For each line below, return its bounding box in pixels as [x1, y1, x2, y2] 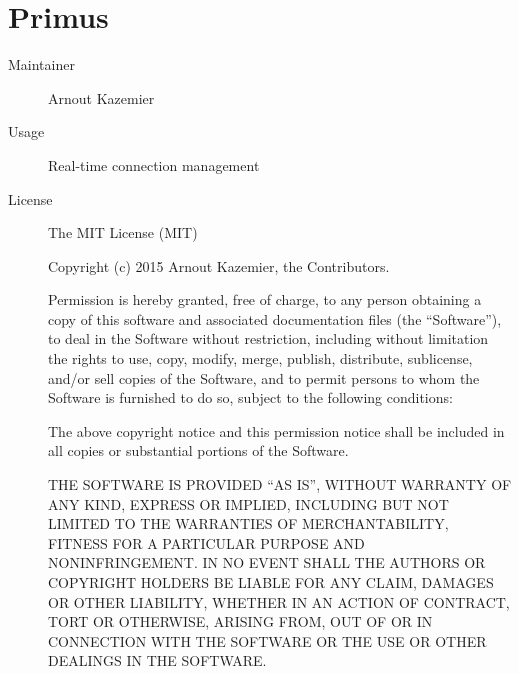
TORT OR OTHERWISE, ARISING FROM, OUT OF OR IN [48, 611, 433, 632]
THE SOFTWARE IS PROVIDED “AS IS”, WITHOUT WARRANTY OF [48, 474, 512, 495]
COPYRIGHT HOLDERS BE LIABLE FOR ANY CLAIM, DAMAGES [48, 572, 494, 592]
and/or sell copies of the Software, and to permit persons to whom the [48, 367, 480, 388]
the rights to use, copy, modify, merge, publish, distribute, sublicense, [48, 348, 473, 369]
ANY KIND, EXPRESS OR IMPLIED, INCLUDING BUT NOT [48, 493, 449, 514]
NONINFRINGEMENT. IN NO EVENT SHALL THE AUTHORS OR [48, 552, 486, 573]
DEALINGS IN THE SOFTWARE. [48, 650, 267, 671]
